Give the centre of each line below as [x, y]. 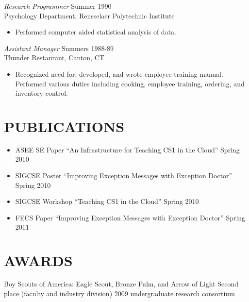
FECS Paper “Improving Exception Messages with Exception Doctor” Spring [130, 217]
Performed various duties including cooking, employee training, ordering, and [130, 83]
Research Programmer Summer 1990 [58, 6]
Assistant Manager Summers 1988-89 [59, 48]
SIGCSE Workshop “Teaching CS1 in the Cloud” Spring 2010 [107, 201]
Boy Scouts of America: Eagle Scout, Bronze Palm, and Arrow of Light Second [121, 284]
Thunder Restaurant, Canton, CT [54, 58]
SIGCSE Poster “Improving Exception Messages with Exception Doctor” [124, 176]
